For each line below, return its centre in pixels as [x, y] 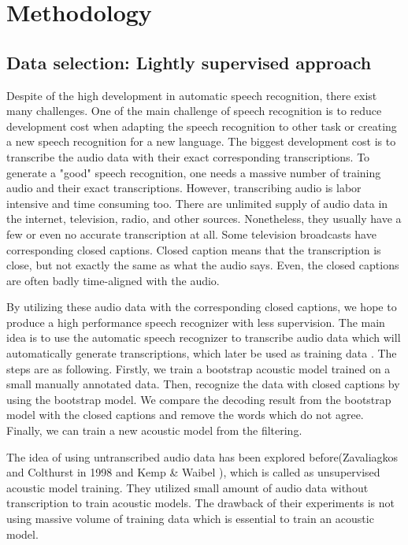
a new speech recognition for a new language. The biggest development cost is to [201, 141]
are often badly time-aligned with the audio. [113, 280]
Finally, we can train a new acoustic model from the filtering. [154, 430]
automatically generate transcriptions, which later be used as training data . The [202, 353]
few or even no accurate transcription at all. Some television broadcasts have [191, 234]
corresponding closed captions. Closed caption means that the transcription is [194, 249]
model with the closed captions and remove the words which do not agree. [185, 415]
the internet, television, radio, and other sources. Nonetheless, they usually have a [204, 219]
